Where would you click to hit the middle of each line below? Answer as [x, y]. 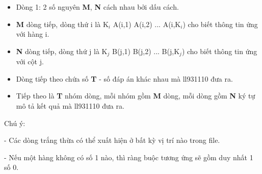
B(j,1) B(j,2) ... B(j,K [146, 51]
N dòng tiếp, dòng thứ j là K [62, 51]
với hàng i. [33, 34]
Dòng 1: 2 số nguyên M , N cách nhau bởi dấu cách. [97, 7]
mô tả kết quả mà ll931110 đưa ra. [70, 106]
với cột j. [30, 61]
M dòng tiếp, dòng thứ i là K [62, 24]
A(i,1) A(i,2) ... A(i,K [147, 24]
